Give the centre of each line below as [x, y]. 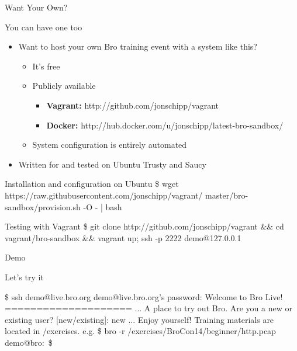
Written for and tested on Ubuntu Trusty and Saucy [112, 164]
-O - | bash [103, 206]
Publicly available [64, 86]
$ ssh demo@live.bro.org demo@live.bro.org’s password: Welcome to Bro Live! [144, 296]
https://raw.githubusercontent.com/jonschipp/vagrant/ [104, 195]
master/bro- [227, 195]
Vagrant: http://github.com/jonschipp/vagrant [133, 105]
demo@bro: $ [29, 342]
